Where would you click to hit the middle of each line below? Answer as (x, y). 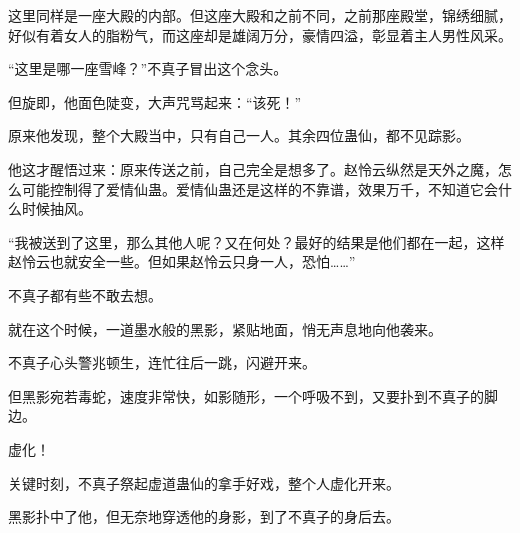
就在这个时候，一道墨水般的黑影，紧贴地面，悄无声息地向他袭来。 (225, 328)
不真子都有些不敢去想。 (85, 294)
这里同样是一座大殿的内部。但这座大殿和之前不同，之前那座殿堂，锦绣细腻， (260, 15)
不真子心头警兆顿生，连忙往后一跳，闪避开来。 (162, 362)
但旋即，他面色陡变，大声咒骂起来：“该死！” (155, 101)
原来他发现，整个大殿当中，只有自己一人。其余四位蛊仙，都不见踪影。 (239, 135)
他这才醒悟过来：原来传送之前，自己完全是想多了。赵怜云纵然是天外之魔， (253, 168)
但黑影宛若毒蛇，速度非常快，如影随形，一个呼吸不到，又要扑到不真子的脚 (253, 395)
